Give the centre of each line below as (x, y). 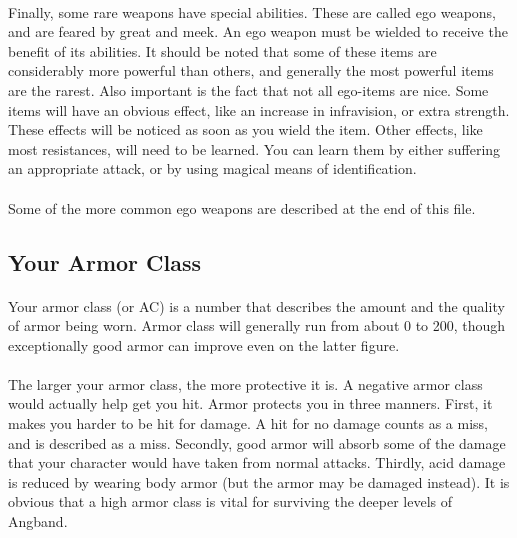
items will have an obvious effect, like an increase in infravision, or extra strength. (259, 109)
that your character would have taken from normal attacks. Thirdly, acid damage (257, 462)
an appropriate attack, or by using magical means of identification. (212, 168)
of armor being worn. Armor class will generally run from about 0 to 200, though (257, 325)
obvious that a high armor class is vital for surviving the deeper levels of (230, 501)
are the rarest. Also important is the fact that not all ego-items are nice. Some (248, 89)
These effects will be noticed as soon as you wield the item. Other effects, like (245, 129)
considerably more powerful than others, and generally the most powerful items (251, 70)
